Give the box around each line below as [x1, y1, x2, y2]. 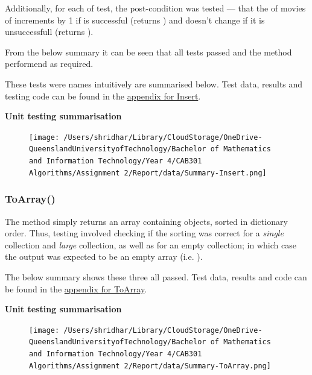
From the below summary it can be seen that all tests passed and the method [5, 45, 292, 58]
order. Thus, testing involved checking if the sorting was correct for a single [5, 227, 284, 239]
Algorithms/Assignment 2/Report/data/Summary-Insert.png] [29, 168, 267, 177]
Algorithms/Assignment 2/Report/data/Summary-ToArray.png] [29, 361, 271, 370]
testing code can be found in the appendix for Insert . [5, 89, 201, 102]
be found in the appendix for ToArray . [5, 282, 147, 295]
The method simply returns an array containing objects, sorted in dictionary [5, 215, 288, 227]
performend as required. [5, 57, 94, 70]
